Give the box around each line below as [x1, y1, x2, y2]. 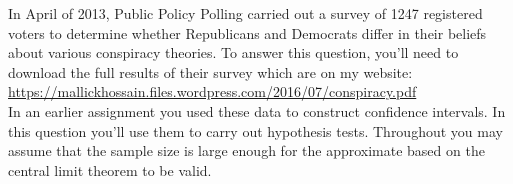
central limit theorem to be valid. [8, 159, 212, 180]
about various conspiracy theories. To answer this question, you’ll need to [8, 42, 459, 63]
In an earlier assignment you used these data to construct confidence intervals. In [8, 100, 506, 121]
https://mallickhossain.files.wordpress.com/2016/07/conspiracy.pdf [8, 81, 417, 102]
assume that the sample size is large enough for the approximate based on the [8, 140, 485, 161]
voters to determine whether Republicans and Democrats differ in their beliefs [8, 22, 487, 43]
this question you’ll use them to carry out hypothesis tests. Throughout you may [8, 120, 503, 141]
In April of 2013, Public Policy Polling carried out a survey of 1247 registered [8, 3, 483, 23]
